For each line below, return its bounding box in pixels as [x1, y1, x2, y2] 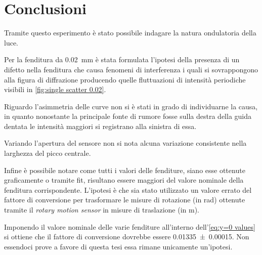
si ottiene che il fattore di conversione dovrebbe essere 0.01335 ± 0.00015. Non [4, 231, 249, 242]
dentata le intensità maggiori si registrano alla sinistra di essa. [4, 120, 197, 131]
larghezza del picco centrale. [4, 148, 91, 158]
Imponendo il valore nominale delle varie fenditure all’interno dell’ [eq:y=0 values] [4, 221, 255, 232]
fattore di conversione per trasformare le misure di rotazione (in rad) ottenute [4, 194, 245, 205]
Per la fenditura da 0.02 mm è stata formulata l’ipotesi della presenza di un [4, 54, 240, 65]
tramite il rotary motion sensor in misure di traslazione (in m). [4, 204, 200, 215]
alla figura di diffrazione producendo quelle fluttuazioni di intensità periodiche [4, 74, 246, 84]
